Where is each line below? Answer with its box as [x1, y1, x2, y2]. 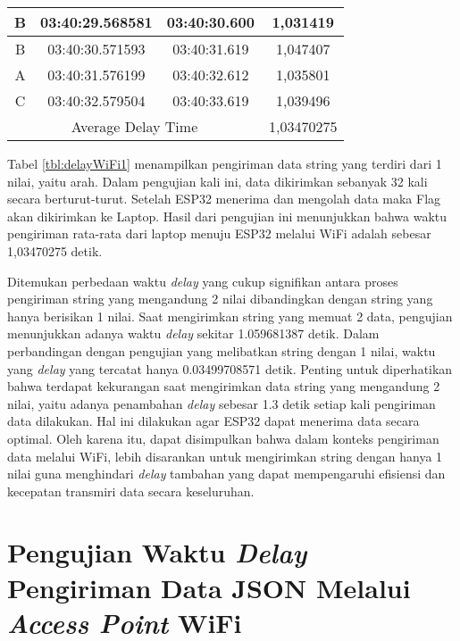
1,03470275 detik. [7, 241, 103, 260]
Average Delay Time [71, 116, 198, 137]
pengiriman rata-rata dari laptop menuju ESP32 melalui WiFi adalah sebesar [7, 224, 431, 243]
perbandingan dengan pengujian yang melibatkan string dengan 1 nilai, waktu [7, 341, 436, 360]
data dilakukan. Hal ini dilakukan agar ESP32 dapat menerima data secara [7, 412, 420, 430]
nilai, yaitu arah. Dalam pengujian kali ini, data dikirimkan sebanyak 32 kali [7, 171, 428, 190]
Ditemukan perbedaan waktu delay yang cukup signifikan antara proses [7, 271, 398, 290]
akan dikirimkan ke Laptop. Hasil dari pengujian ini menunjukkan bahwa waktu [7, 206, 447, 225]
